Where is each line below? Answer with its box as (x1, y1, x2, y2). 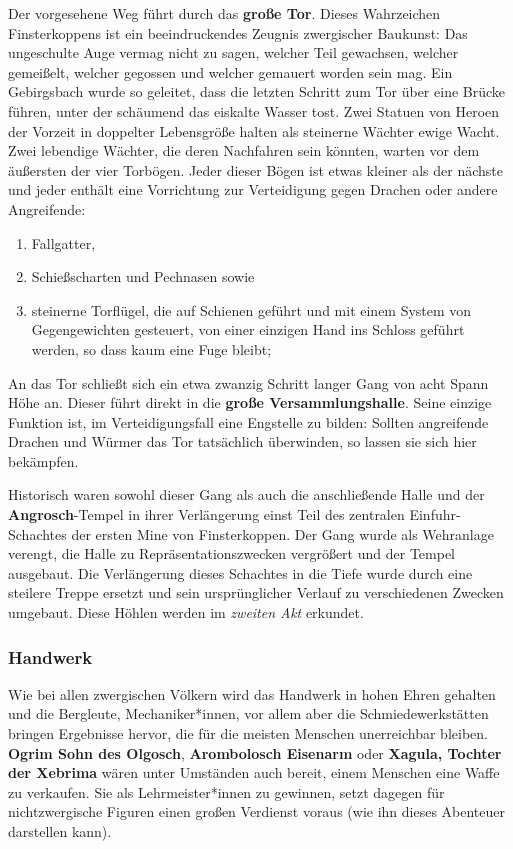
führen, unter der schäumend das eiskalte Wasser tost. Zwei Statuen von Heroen (8, 100, 500, 121)
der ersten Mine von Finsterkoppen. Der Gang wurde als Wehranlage (71, 523, 494, 544)
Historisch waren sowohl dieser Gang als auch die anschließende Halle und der (8, 484, 485, 505)
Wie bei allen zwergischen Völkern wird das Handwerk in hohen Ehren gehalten (8, 683, 496, 704)
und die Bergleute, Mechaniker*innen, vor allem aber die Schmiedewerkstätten (8, 703, 489, 724)
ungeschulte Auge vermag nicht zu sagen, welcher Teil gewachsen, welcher (8, 42, 459, 63)
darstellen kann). (8, 821, 112, 841)
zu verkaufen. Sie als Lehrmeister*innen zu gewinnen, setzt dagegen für (8, 781, 445, 802)
